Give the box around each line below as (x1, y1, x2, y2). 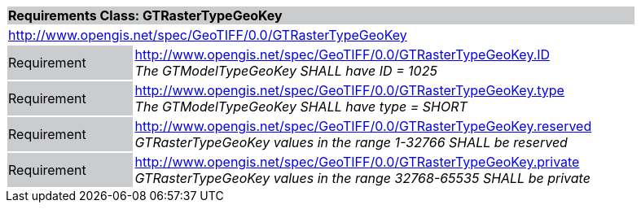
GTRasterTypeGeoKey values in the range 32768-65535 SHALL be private (134, 170, 591, 186)
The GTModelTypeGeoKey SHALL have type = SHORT (134, 98, 468, 115)
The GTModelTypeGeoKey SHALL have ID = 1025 (134, 63, 437, 79)
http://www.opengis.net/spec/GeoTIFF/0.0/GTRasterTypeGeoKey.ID (134, 46, 551, 63)
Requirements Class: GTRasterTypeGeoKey (8, 7, 283, 24)
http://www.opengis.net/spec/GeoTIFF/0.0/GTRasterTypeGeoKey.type (134, 82, 564, 98)
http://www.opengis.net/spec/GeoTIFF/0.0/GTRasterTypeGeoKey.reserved (134, 118, 592, 134)
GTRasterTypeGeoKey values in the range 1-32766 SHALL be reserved (134, 134, 568, 150)
